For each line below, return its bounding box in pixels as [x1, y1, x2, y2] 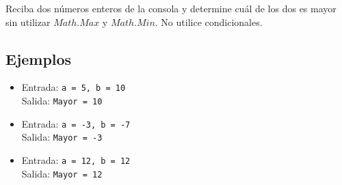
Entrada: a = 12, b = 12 [21, 153, 131, 167]
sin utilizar [5, 14, 51, 29]
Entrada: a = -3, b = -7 [21, 116, 131, 130]
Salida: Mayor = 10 [21, 94, 103, 108]
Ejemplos [5, 48, 72, 69]
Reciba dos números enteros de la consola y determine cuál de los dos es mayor [5, 1, 337, 15]
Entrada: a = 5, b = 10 [21, 80, 126, 94]
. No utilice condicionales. [155, 14, 263, 29]
